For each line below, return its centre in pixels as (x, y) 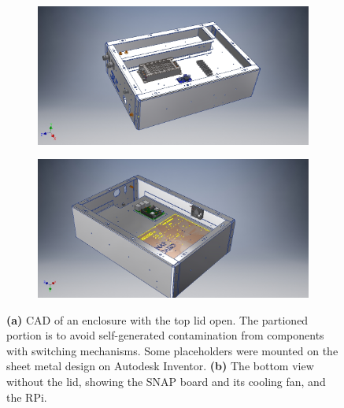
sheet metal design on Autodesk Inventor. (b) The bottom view (160, 366)
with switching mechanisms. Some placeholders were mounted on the (172, 350)
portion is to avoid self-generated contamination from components (165, 335)
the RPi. (27, 397)
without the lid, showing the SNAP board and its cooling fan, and (166, 381)
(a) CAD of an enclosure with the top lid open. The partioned (157, 319)
